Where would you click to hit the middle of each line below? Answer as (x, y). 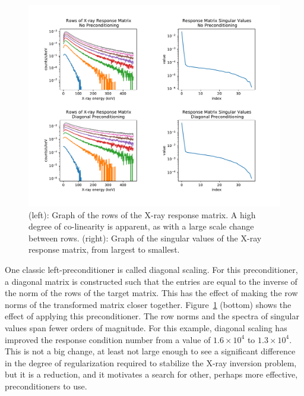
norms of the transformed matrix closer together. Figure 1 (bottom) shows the (148, 304)
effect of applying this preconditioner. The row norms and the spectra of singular (152, 316)
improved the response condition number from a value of (108, 339)
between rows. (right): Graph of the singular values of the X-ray (145, 238)
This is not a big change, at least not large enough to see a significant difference (150, 351)
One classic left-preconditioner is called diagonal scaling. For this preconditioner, (151, 270)
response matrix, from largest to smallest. (104, 249)
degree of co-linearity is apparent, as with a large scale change (141, 226)
